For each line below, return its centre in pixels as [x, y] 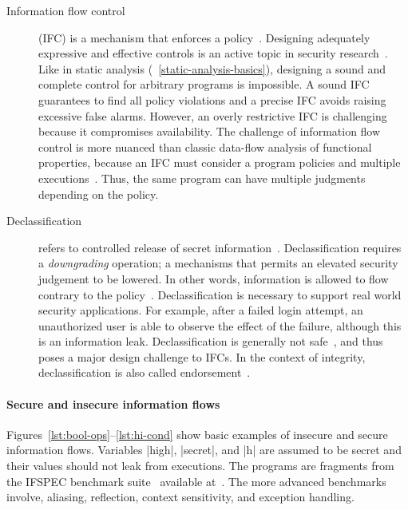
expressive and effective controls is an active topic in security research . [213, 53]
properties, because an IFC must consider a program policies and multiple [220, 162]
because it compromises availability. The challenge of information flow [210, 131]
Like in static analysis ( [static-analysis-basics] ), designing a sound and [212, 68]
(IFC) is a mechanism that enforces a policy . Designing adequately [204, 37]
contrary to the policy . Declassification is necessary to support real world [220, 294]
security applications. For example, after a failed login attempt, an [201, 310]
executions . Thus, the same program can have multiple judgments [202, 178]
